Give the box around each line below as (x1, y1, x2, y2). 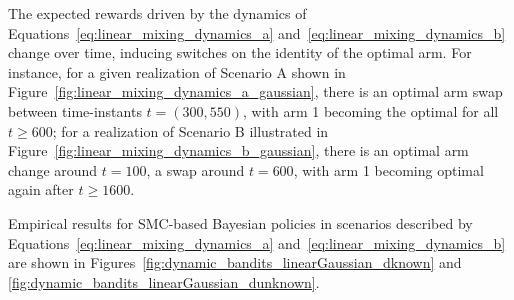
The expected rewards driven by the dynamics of (8, 3, 307, 23)
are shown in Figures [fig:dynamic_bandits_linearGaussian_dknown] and (8, 252, 462, 273)
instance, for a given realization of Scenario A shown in (8, 61, 346, 82)
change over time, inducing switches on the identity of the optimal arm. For (8, 42, 472, 63)
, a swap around (146, 159, 245, 180)
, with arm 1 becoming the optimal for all (243, 100, 499, 121)
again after (8, 179, 74, 200)
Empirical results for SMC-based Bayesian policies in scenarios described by (8, 212, 473, 233)
